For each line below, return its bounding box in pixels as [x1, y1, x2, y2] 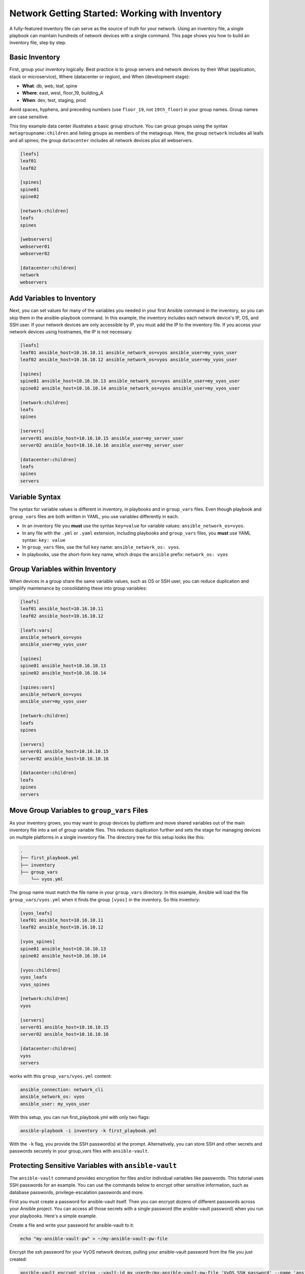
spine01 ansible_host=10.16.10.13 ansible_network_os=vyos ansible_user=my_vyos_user [20, 378, 240, 384]
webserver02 [20, 251, 50, 257]
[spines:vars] [20, 684, 55, 690]
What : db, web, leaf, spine [22, 83, 78, 89]
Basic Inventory [9, 53, 60, 62]
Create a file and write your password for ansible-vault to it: [9, 1222, 134, 1228]
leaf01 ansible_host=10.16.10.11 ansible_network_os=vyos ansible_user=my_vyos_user [20, 350, 237, 355]
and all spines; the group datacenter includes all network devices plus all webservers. [9, 137, 193, 143]
